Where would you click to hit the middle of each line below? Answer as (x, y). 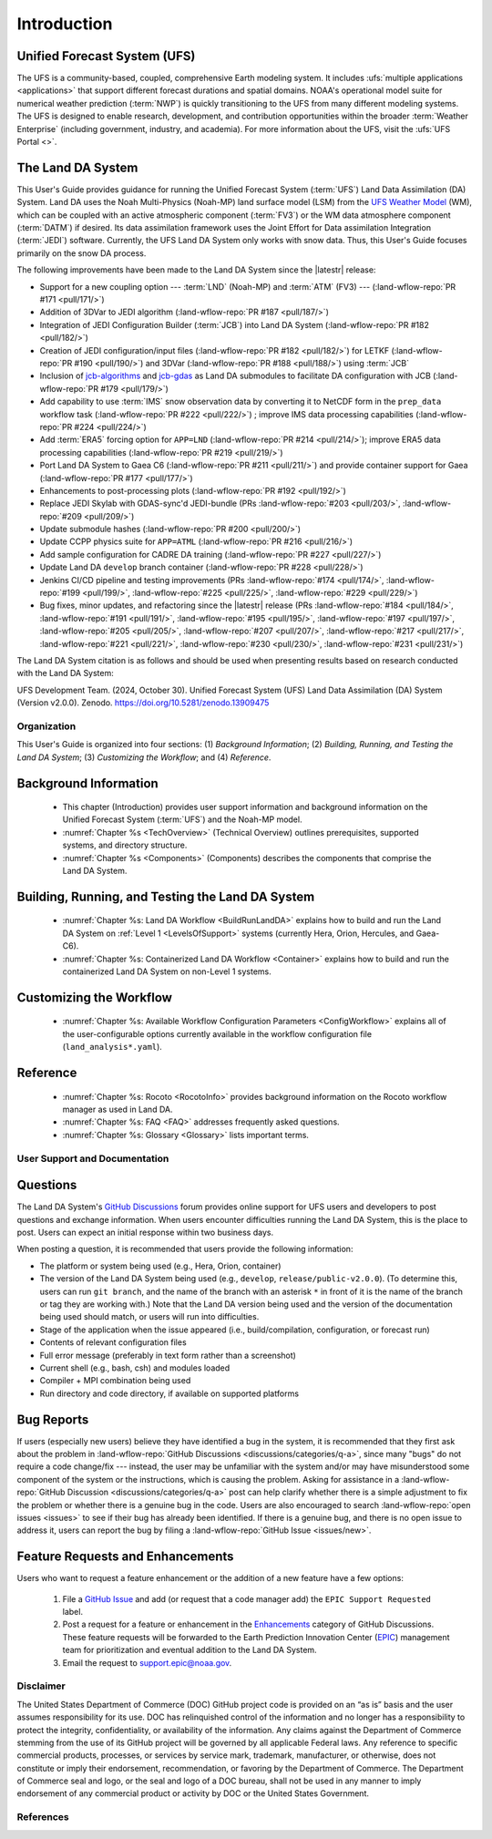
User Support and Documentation (93, 1158)
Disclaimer (41, 1686)
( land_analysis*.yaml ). (113, 1047)
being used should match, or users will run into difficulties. (149, 1317)
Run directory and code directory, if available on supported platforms (169, 1393)
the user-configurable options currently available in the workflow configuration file (217, 1033)
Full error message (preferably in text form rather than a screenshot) (168, 1355)
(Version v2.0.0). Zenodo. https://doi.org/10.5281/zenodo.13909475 (143, 703)
